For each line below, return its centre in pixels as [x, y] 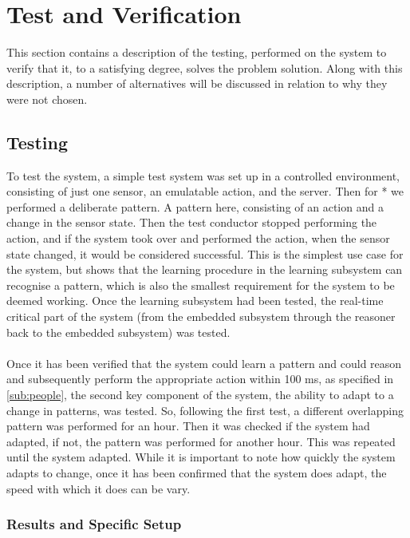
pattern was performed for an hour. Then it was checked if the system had [188, 426]
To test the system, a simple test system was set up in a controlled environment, [203, 175]
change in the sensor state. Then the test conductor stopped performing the [192, 222]
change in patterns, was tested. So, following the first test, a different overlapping [205, 410]
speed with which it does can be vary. [99, 488]
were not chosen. [47, 99]
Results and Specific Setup [94, 524]
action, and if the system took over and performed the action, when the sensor [198, 238]
